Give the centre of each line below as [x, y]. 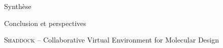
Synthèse [18, 6]
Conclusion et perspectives [45, 23]
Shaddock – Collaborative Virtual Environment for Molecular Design [112, 40]
